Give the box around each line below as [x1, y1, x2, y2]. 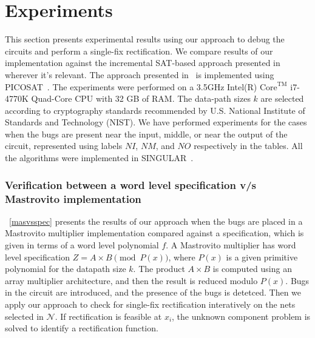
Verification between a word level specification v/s [5, 177, 256, 192]
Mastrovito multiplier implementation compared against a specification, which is [5, 227, 304, 239]
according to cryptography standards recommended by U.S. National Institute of [5, 104, 305, 116]
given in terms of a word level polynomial [5, 238, 159, 251]
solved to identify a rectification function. [5, 322, 158, 334]
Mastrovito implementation [5, 191, 141, 206]
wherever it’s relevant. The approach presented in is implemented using [5, 68, 274, 81]
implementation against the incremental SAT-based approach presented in [5, 56, 280, 69]
